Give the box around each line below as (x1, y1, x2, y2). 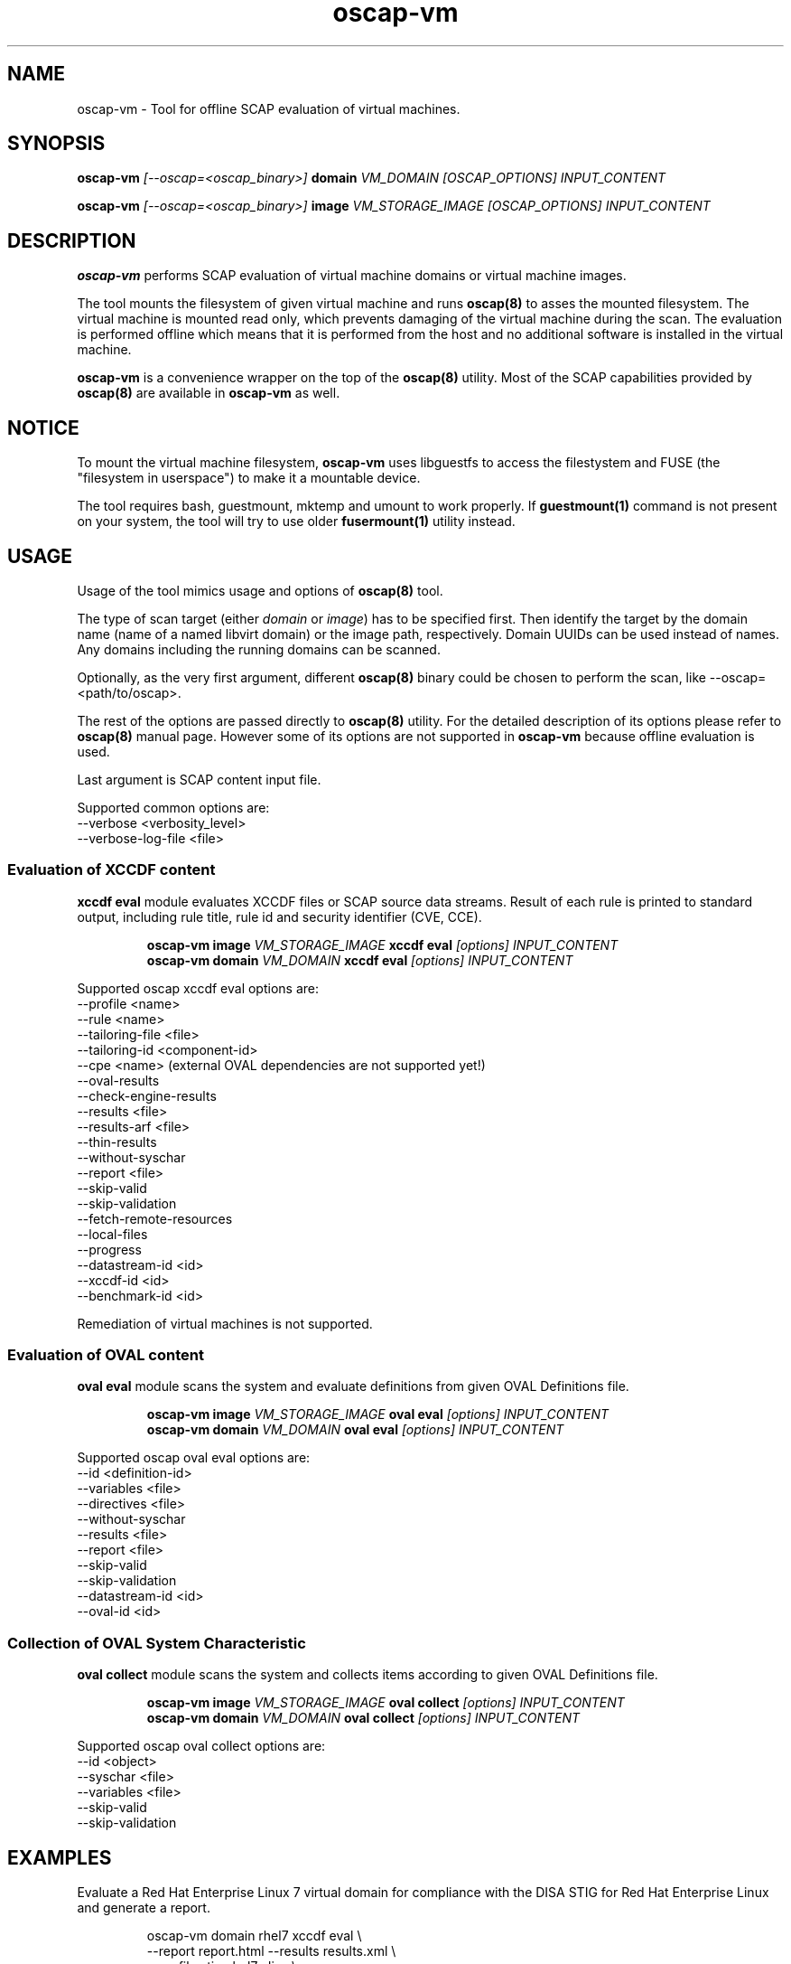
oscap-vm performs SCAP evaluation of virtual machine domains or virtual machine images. (77, 268, 627, 284)
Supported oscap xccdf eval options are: (77, 980, 320, 996)
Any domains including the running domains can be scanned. (77, 641, 441, 657)
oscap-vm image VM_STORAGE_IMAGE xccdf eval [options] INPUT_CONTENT (146, 936, 619, 953)
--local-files (77, 1226, 148, 1242)
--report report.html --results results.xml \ (146, 1943, 396, 1959)
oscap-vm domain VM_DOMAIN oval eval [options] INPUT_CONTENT (146, 1422, 564, 1438)
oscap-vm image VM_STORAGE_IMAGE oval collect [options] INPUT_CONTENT (146, 1695, 625, 1711)
